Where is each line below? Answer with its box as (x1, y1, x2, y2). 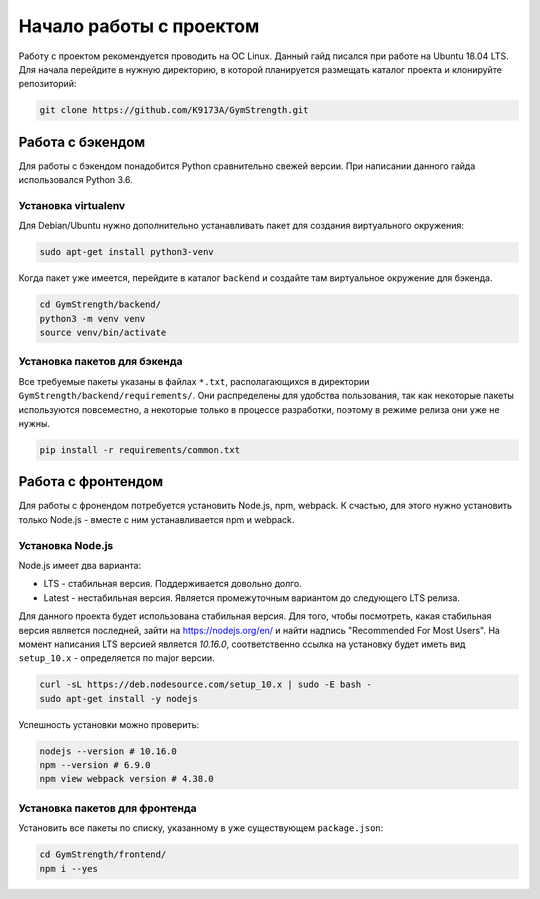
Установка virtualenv (18, 198, 126, 212)
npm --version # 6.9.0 (39, 760, 151, 771)
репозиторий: (18, 78, 77, 90)
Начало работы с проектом (18, 15, 260, 37)
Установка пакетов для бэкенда (18, 355, 184, 369)
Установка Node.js (18, 538, 114, 552)
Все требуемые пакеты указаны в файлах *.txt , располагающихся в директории (18, 375, 370, 387)
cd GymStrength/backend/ (39, 299, 162, 310)
